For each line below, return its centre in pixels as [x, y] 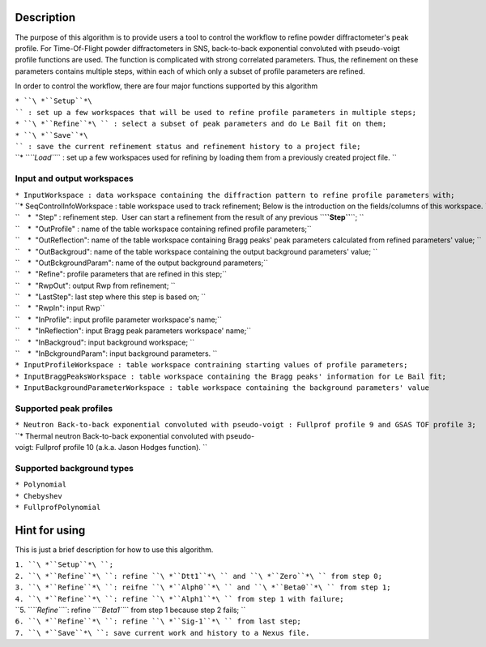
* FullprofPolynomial [58, 508]
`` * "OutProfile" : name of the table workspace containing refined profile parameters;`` [163, 229]
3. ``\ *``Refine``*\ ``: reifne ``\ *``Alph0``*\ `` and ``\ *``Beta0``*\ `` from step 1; [203, 587]
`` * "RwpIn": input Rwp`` [60, 308]
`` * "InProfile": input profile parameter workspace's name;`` [119, 319]
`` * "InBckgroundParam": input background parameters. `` [116, 353]
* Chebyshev [38, 496]
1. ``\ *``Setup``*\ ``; [64, 565]
